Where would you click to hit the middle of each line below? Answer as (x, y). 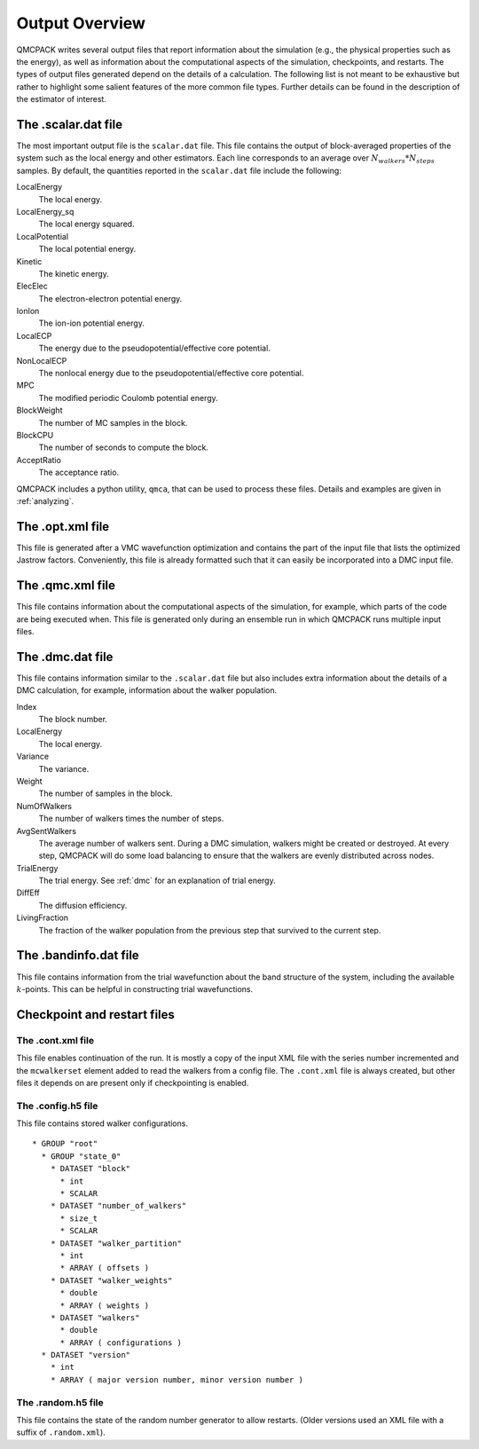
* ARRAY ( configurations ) (121, 1343)
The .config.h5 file (57, 1106)
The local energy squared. (86, 224)
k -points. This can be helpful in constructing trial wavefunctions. (135, 988)
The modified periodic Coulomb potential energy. (129, 398)
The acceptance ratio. (79, 472)
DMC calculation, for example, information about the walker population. (147, 690)
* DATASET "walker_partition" (116, 1243)
